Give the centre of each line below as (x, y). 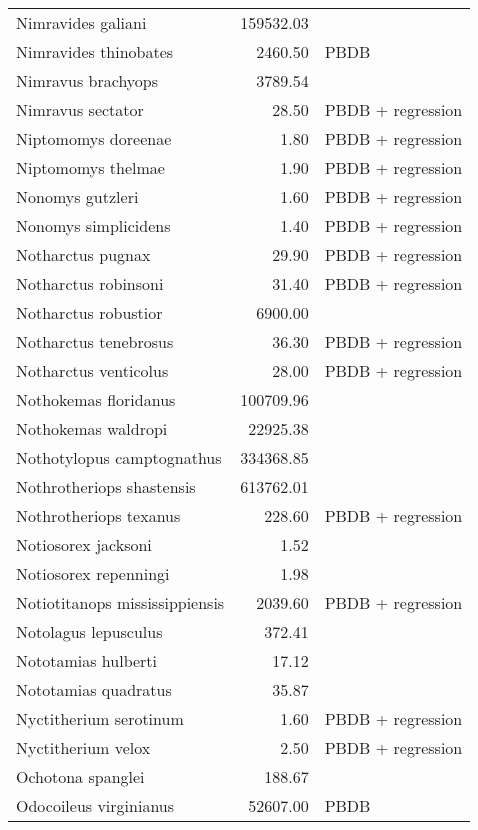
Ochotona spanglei (80, 776)
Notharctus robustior (89, 312)
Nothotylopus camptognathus (119, 457)
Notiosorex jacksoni (84, 544)
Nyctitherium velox (83, 747)
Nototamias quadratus (94, 689)
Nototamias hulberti (87, 660)
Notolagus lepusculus (89, 631)
